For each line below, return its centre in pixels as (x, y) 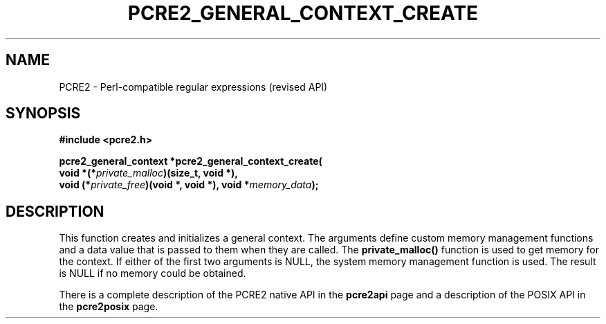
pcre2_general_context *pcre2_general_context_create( (191, 161)
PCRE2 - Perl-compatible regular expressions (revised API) (193, 87)
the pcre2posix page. (109, 307)
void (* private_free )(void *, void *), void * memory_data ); (189, 185)
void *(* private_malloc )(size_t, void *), (149, 173)
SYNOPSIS (43, 114)
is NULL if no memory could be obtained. (153, 273)
